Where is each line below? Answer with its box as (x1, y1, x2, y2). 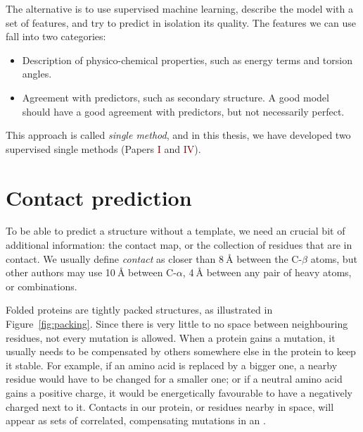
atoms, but (310, 251, 357, 266)
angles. (22, 66, 52, 81)
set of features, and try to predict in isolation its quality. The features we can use (6, 15, 356, 30)
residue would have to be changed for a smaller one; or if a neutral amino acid (6, 371, 343, 386)
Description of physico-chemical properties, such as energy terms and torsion (22, 52, 352, 67)
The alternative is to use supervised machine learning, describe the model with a (6, 1, 354, 16)
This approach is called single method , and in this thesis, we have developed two (6, 128, 351, 142)
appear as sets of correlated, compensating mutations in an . (6, 413, 266, 428)
